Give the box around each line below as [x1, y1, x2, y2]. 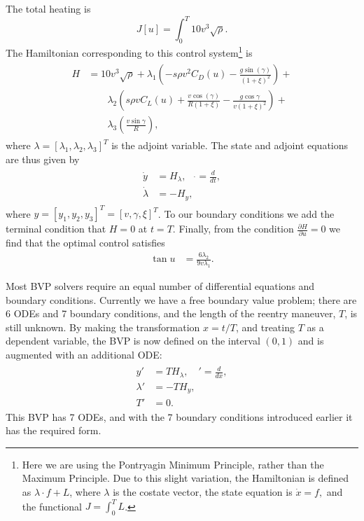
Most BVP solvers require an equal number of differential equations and [6, 279, 315, 293]
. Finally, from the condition [172, 221, 294, 236]
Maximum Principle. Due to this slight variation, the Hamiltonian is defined [22, 471, 349, 485]
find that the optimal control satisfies [6, 235, 165, 250]
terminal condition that [6, 221, 106, 236]
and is [297, 333, 324, 348]
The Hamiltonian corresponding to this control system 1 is [6, 43, 253, 60]
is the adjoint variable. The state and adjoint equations [111, 138, 349, 153]
